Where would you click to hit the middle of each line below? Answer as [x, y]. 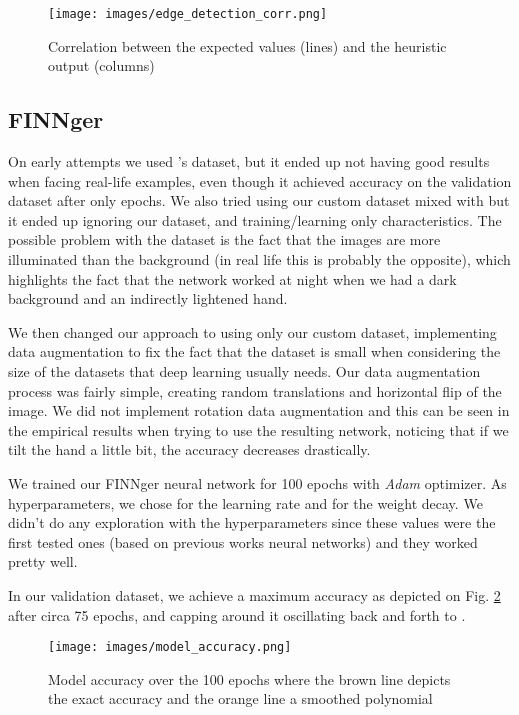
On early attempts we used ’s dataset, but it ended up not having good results [249, 161]
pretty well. [43, 561]
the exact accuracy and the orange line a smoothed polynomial [240, 698]
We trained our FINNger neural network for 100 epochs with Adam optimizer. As [257, 482]
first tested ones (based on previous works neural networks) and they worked [243, 541]
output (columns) [101, 65]
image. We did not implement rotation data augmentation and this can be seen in [259, 410]
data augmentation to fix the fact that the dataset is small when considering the [254, 351]
